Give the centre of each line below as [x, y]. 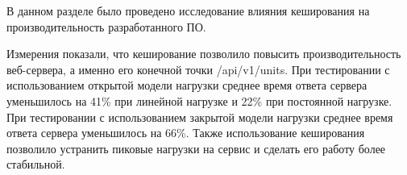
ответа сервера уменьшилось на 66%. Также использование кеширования [186, 133]
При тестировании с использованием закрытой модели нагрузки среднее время [200, 117]
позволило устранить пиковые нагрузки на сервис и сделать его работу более [196, 148]
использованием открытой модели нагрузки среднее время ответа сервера [187, 85]
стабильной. [36, 164]
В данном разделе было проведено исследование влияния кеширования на [188, 10]
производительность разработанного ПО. [106, 26]
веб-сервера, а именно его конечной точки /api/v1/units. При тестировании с [198, 69]
